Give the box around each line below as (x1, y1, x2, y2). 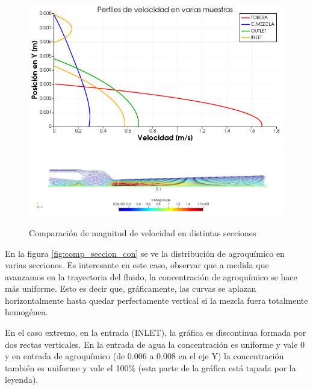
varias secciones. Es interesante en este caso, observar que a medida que (5, 259, 269, 271)
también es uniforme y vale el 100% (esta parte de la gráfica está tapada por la (5, 361, 296, 374)
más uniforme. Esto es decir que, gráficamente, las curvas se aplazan (5, 282, 256, 295)
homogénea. (5, 306, 48, 318)
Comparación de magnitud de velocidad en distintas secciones (29, 226, 256, 239)
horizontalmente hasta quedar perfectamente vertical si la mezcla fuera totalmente (5, 294, 308, 306)
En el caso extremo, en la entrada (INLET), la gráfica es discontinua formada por (5, 326, 306, 339)
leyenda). (5, 373, 39, 386)
